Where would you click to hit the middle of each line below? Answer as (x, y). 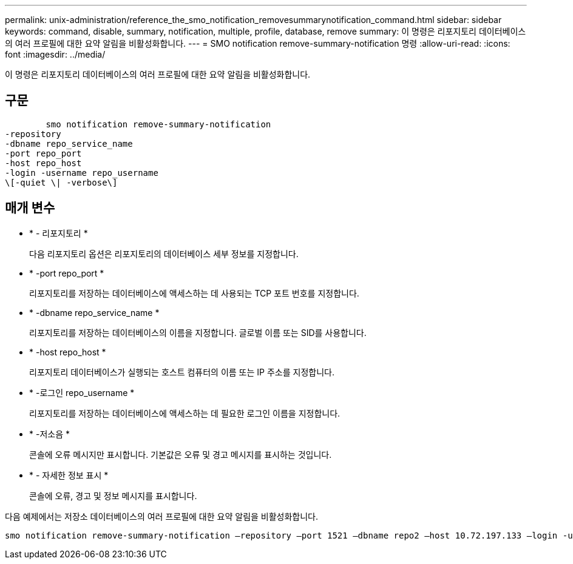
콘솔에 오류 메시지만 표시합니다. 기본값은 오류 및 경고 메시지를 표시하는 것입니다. (181, 454)
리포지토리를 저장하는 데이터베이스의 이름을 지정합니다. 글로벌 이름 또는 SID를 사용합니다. (198, 332)
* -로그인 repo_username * (82, 392)
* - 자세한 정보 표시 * (69, 475)
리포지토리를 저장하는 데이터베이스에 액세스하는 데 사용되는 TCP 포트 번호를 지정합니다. (194, 293)
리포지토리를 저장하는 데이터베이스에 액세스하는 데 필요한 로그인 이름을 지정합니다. (185, 413)
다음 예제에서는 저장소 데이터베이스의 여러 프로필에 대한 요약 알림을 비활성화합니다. (162, 516)
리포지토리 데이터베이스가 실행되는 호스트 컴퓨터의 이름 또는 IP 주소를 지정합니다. (182, 372)
